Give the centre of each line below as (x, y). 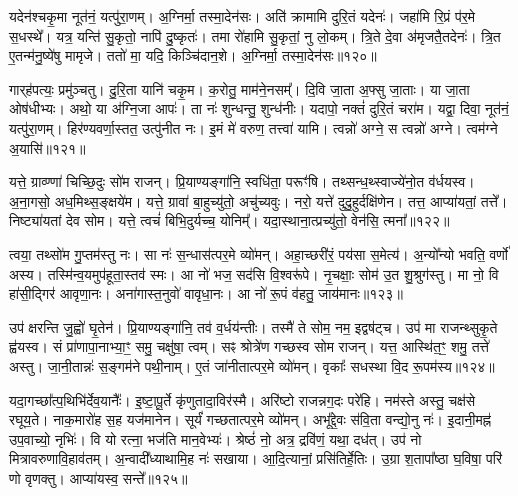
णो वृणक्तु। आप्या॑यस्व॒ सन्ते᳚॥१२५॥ (98, 477)
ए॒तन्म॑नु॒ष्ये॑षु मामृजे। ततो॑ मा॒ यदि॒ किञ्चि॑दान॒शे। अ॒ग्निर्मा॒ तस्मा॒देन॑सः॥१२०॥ (193, 55)
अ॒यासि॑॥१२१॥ (47, 147)
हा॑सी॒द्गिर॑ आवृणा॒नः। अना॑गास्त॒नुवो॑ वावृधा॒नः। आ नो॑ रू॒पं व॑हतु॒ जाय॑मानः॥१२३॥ (206, 293)
